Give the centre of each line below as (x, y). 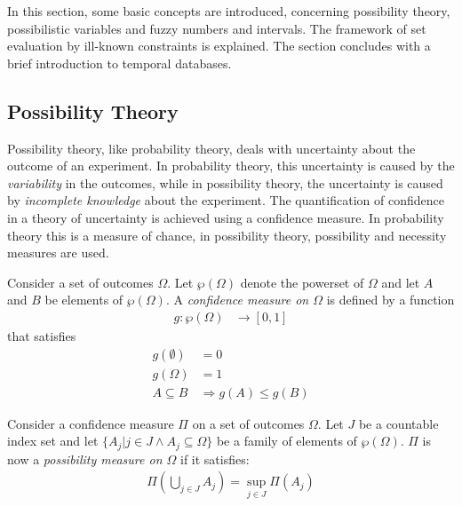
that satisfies (42, 335)
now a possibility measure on (85, 459)
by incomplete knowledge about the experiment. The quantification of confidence (226, 200)
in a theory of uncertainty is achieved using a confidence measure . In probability (226, 217)
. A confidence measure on (237, 300)
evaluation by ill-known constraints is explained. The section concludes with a (219, 46)
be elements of (84, 300)
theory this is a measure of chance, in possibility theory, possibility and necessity (227, 235)
